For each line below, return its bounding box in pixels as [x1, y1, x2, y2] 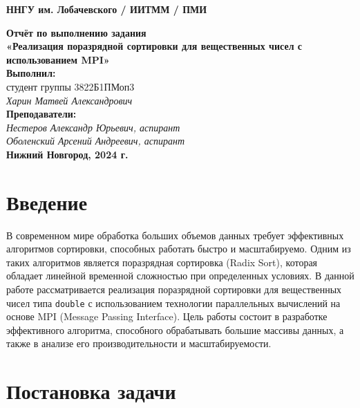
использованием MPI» [6, 52, 110, 66]
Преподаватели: [6, 106, 77, 121]
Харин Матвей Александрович [6, 93, 133, 107]
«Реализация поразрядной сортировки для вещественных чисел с [6, 39, 303, 53]
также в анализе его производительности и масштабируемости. [6, 336, 272, 351]
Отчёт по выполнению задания [6, 25, 146, 39]
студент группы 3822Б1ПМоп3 [6, 79, 135, 93]
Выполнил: [6, 66, 56, 80]
